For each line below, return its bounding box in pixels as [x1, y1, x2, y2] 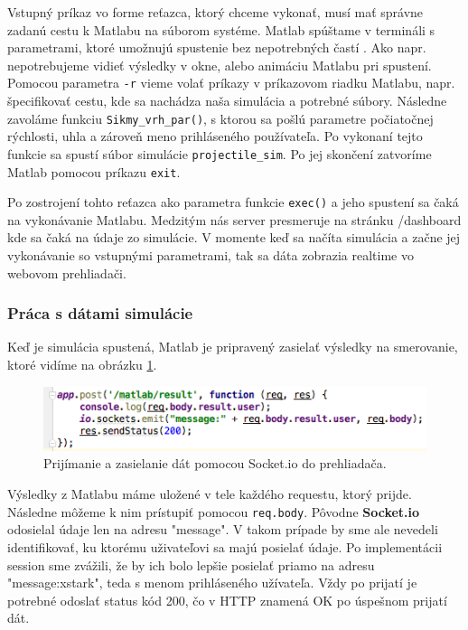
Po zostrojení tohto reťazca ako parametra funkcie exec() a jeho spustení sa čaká [7, 193, 459, 212]
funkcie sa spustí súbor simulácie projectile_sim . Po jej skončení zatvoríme [7, 144, 432, 163]
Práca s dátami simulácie [7, 302, 193, 324]
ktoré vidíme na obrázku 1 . [7, 355, 157, 374]
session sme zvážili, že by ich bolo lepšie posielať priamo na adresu [7, 555, 375, 574]
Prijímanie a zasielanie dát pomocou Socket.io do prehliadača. [43, 454, 387, 473]
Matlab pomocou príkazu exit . [7, 162, 181, 181]
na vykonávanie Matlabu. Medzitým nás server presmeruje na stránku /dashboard [7, 210, 462, 229]
